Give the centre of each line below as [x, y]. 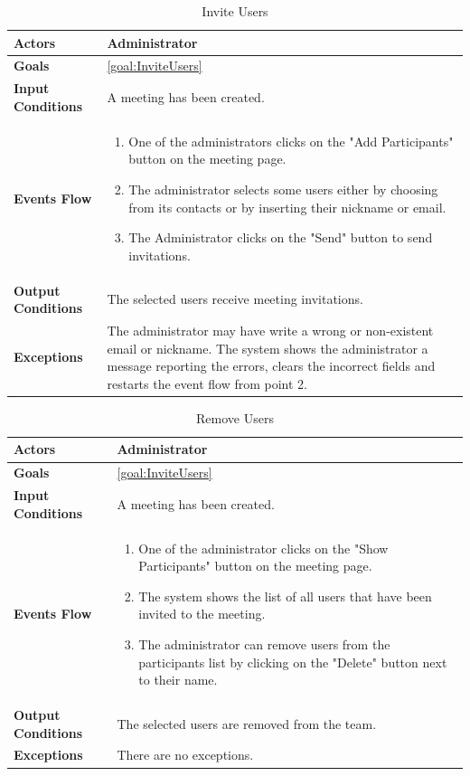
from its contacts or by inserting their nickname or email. [287, 207]
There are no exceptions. [185, 755]
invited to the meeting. [202, 614]
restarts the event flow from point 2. [207, 383]
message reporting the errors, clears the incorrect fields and [271, 366]
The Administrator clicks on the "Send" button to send [281, 237]
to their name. [178, 680]
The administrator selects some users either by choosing [283, 189]
